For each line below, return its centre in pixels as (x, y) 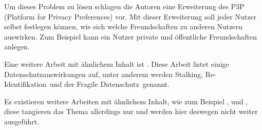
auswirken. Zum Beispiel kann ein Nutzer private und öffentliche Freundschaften (130, 36)
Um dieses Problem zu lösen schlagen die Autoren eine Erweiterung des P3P (124, 6)
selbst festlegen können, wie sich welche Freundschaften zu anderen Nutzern (123, 26)
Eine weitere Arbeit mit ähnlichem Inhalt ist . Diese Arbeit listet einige (117, 63)
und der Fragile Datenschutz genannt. (110, 84)
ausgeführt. (22, 121)
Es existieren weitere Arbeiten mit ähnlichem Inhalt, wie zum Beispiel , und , (126, 101)
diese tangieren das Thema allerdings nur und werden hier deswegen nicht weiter (131, 111)
